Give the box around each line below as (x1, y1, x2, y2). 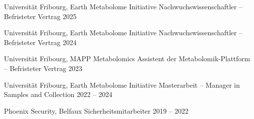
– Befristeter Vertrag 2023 (4, 63, 83, 73)
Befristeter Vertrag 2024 (4, 37, 77, 47)
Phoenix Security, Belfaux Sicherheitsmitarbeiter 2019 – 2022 (4, 105, 189, 116)
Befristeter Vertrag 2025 (4, 11, 77, 21)
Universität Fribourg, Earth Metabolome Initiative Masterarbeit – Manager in (4, 79, 240, 90)
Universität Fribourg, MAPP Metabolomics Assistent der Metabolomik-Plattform (4, 53, 250, 64)
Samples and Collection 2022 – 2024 (4, 89, 113, 99)
